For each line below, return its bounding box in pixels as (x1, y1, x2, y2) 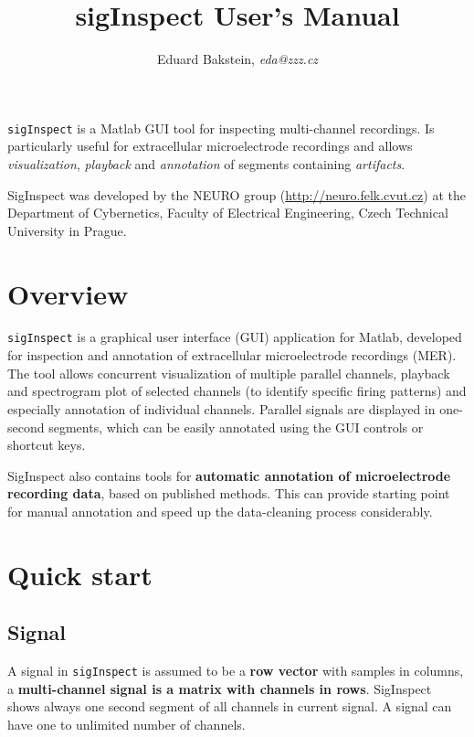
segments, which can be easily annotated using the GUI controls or (48, 417, 424, 436)
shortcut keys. (7, 435, 86, 454)
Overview (7, 274, 129, 312)
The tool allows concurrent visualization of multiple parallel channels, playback (7, 363, 450, 382)
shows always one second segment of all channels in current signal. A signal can (7, 697, 452, 716)
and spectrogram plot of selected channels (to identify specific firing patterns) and (7, 381, 467, 401)
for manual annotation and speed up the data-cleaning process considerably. (7, 501, 433, 520)
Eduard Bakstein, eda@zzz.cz (156, 49, 319, 69)
